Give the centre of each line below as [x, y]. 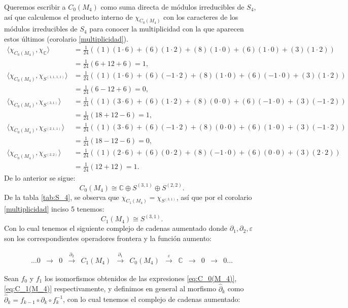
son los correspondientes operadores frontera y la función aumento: [108, 238]
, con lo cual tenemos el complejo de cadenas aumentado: [152, 299]
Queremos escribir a [35, 7]
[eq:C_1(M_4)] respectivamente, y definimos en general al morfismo [110, 288]
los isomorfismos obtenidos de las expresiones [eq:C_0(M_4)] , [141, 278]
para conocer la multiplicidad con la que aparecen [167, 29]
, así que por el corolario [214, 197]
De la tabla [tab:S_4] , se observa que [62, 197]
